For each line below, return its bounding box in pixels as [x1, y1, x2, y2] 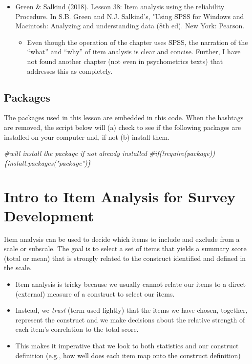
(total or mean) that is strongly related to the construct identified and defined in [4, 253, 246, 263]
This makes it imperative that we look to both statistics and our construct [15, 340, 239, 350]
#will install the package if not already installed [4, 148, 147, 158]
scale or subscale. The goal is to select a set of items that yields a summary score [4, 243, 247, 254]
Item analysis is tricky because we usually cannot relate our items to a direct [15, 279, 246, 289]
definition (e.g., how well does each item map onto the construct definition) [15, 350, 241, 360]
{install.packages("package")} [4, 157, 91, 168]
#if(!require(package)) [149, 148, 215, 158]
